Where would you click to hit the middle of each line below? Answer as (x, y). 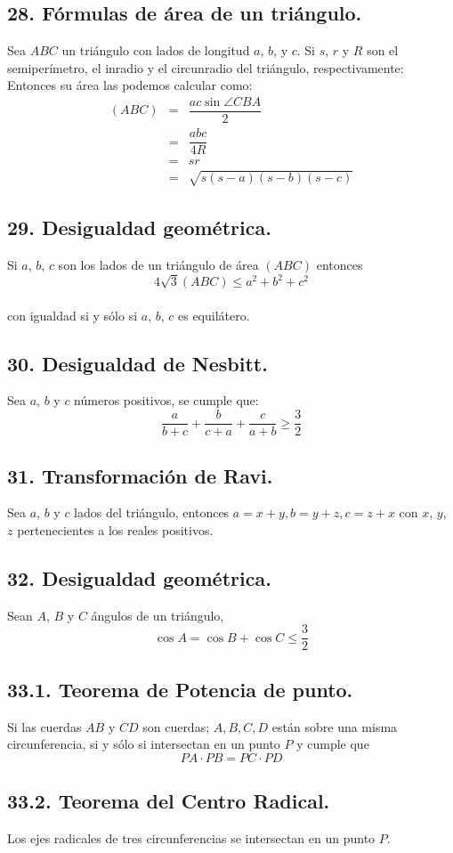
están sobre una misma (335, 726)
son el (383, 50)
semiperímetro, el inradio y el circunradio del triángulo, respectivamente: (206, 67)
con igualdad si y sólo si (73, 315)
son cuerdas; (176, 726)
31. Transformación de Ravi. (140, 475)
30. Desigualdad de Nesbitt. (138, 363)
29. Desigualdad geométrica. (139, 227)
